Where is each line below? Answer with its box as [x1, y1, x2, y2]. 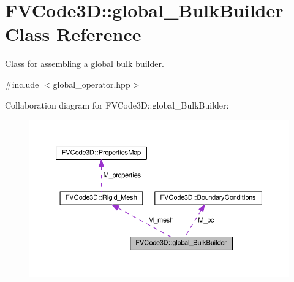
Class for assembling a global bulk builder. [5, 57, 164, 70]
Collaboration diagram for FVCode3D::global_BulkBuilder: [5, 98, 229, 111]
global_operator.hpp [53, 77, 130, 90]
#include [5, 77, 39, 90]
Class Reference [5, 21, 141, 47]
